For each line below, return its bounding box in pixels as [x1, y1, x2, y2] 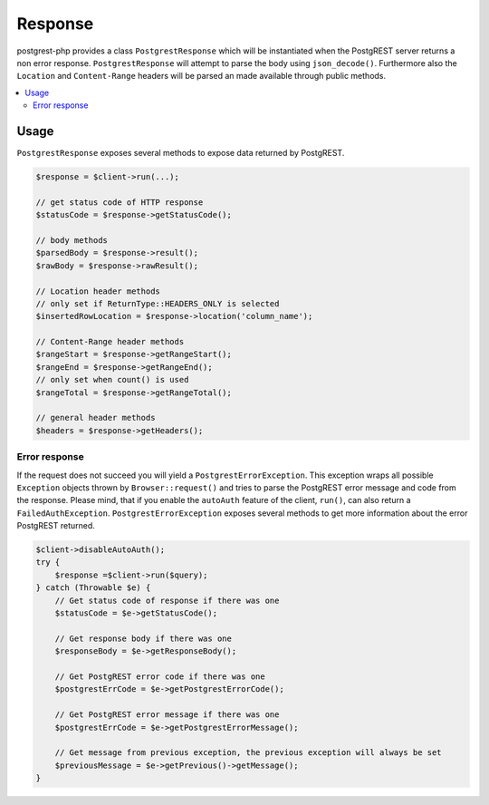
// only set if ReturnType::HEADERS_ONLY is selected [35, 298, 280, 308]
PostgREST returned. [16, 520, 95, 531]
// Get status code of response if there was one [54, 595, 280, 606]
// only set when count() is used [35, 374, 189, 385]
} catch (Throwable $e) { [35, 583, 151, 593]
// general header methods [35, 412, 156, 423]
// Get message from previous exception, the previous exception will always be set [54, 748, 443, 758]
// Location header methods [35, 286, 160, 296]
